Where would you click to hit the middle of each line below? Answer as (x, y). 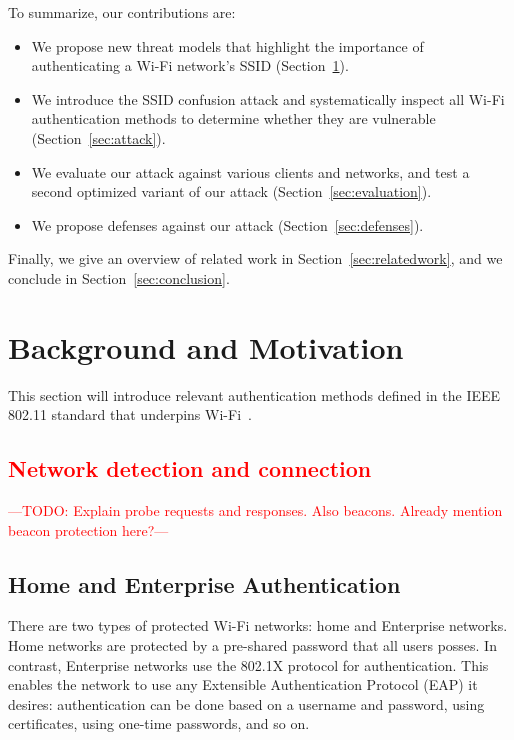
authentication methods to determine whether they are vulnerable (233, 118)
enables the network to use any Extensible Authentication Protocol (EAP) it (243, 684)
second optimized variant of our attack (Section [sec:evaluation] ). (231, 191)
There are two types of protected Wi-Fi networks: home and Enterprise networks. (258, 625)
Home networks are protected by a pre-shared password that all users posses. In (252, 645)
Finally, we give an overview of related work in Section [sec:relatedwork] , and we (255, 258)
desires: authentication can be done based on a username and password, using (246, 703)
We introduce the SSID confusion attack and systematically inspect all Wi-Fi (268, 98)
